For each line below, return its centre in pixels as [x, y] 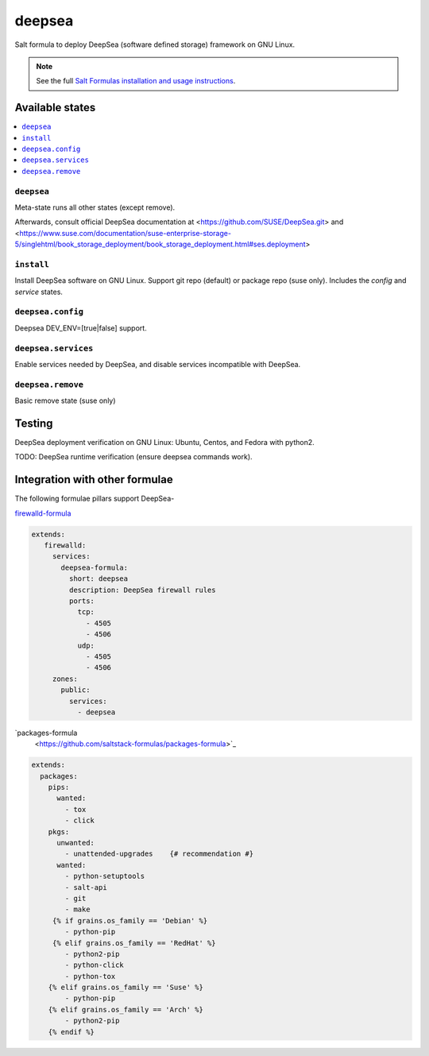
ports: [82, 601]
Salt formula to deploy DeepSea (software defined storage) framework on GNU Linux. [155, 44]
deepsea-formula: [95, 567]
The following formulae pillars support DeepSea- [95, 499]
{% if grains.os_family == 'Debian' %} [130, 921]
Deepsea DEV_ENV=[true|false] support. [81, 328]
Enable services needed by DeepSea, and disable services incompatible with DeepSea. [158, 364]
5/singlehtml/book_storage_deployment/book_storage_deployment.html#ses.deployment [160, 244]
